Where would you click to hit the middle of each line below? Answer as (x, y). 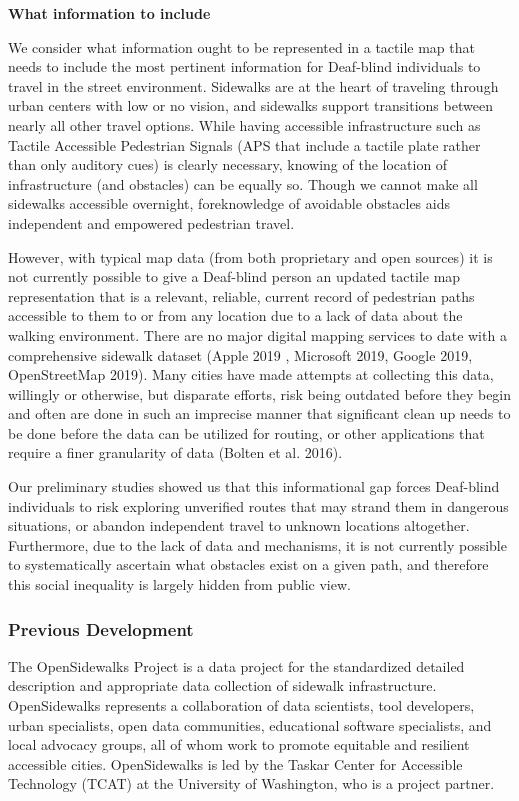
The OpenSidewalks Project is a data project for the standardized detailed (236, 665)
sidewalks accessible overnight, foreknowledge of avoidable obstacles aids (229, 203)
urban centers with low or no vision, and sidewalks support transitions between (250, 105)
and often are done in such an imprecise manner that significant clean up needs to (259, 413)
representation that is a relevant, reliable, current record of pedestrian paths (241, 295)
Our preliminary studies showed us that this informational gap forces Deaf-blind (254, 486)
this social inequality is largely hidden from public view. (179, 584)
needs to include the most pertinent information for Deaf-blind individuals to (244, 66)
